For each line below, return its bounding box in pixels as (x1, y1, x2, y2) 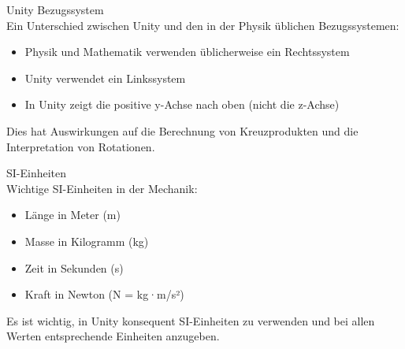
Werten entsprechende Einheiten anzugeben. (6, 328, 220, 344)
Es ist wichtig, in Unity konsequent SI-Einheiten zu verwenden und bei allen (6, 312, 375, 329)
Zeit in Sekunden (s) (24, 259, 124, 276)
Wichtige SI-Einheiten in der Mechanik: (6, 180, 198, 196)
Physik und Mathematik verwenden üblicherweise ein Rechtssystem (24, 43, 350, 60)
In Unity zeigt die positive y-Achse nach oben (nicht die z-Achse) (24, 96, 340, 113)
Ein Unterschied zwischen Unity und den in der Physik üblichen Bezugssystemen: (6, 17, 399, 33)
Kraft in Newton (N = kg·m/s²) (24, 286, 184, 303)
